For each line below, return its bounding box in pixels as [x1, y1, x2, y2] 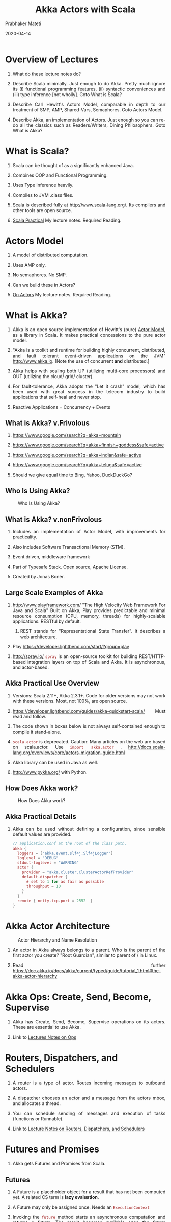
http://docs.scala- [128, 744, 166, 750]
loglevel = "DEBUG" [17, 855, 59, 860]
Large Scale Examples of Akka [5, 589, 103, 597]
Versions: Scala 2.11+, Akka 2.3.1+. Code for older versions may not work [12, 692, 166, 698]
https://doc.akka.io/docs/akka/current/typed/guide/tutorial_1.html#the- [12, 968, 161, 974]
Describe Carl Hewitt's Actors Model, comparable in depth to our [12, 101, 166, 107]
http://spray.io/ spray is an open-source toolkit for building [12, 653, 138, 660]
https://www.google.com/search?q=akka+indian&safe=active [12, 452, 141, 458]
